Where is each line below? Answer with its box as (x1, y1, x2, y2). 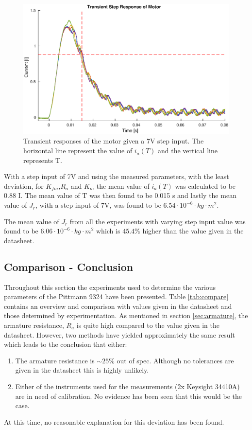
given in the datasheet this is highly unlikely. (15, 365, 149, 375)
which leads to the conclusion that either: (4, 339, 127, 349)
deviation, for (4, 180, 44, 191)
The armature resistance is (15, 355, 95, 365)
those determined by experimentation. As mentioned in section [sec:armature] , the (4, 310, 248, 321)
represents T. (23, 155, 62, 165)
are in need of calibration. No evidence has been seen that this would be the (15, 391, 242, 401)
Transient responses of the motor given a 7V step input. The (23, 136, 204, 146)
